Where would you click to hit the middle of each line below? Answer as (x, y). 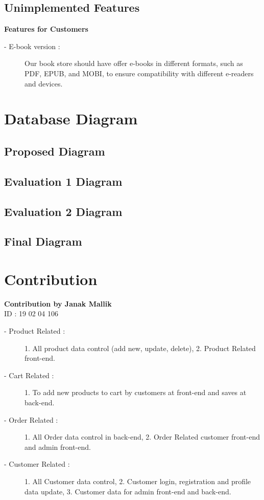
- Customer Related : (37, 464)
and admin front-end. (58, 447)
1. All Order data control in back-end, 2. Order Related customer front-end (142, 437)
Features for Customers (46, 29)
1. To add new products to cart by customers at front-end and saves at (136, 392)
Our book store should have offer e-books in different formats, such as (134, 63)
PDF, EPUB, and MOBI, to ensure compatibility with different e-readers (139, 73)
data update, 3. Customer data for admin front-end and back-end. (128, 491)
